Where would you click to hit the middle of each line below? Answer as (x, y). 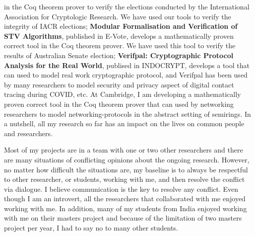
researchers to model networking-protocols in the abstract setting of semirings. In (127, 114)
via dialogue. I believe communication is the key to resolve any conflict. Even (121, 189)
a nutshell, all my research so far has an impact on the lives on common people (124, 123)
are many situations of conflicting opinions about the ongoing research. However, (127, 159)
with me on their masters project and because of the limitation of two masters (123, 218)
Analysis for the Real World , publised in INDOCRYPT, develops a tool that (127, 65)
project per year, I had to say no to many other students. (91, 228)
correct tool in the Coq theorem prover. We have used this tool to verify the (120, 45)
